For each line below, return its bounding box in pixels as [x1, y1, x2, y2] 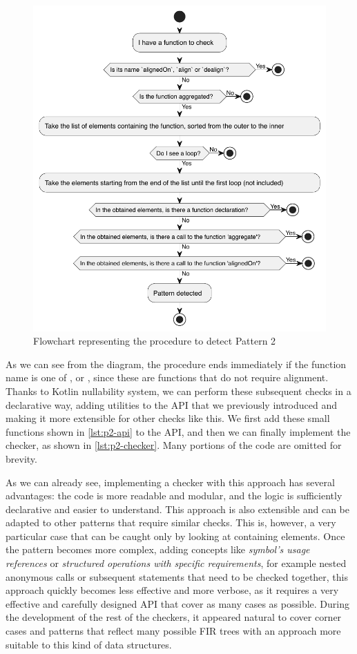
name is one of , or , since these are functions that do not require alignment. [6, 370, 329, 385]
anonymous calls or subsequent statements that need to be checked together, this [6, 569, 349, 584]
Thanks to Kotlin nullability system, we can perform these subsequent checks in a [6, 383, 351, 398]
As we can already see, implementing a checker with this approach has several [6, 474, 335, 489]
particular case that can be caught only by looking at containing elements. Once [6, 528, 345, 543]
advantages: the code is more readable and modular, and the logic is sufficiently [6, 488, 342, 503]
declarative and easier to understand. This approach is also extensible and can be [6, 501, 350, 516]
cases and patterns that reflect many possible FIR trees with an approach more [6, 624, 341, 638]
